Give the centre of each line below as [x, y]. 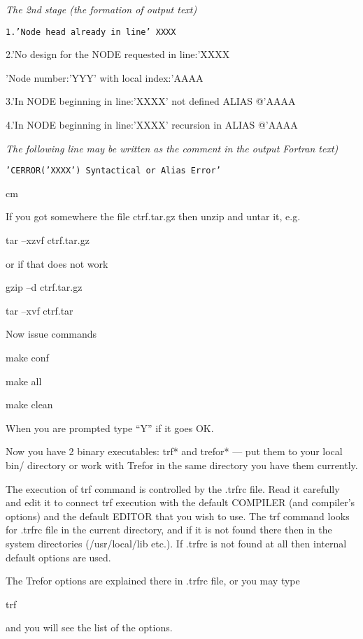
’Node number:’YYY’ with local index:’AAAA [105, 77]
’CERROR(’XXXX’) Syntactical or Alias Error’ [113, 171]
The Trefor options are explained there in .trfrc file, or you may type [153, 581]
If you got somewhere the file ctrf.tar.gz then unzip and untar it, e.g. [153, 216]
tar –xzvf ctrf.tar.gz [48, 240]
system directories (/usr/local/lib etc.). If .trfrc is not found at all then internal [176, 543]
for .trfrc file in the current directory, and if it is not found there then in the [169, 530]
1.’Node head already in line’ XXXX [91, 32]
